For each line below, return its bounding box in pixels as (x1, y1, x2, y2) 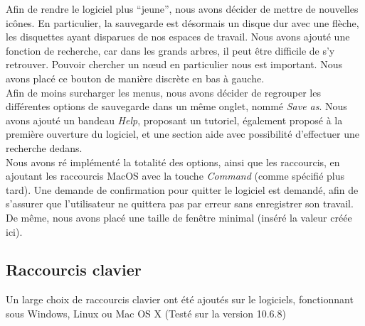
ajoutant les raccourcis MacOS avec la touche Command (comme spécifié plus (6, 168, 344, 183)
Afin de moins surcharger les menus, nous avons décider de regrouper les (6, 85, 321, 99)
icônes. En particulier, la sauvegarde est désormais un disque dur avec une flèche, (6, 15, 359, 30)
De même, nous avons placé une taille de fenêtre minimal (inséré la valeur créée (6, 210, 352, 224)
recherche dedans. (6, 140, 83, 155)
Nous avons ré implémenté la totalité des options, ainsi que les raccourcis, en (6, 154, 340, 169)
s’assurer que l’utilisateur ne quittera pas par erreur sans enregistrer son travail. (6, 196, 354, 211)
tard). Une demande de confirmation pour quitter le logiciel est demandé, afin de (6, 182, 359, 197)
